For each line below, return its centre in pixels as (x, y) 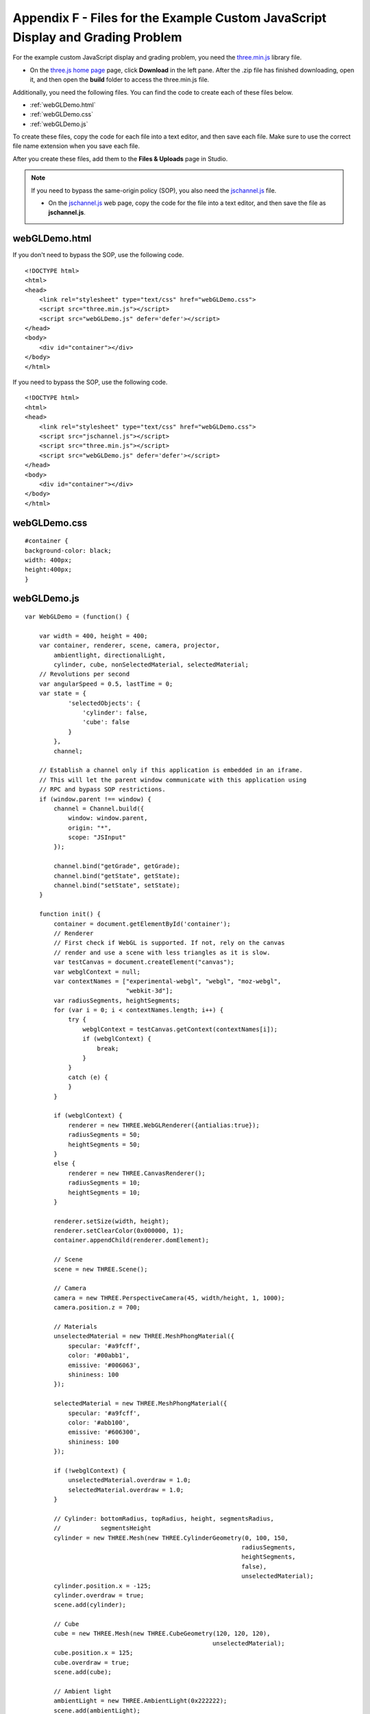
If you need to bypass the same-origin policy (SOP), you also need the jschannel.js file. (154, 190)
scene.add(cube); (83, 1672)
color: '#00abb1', (99, 1355)
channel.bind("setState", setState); (117, 885)
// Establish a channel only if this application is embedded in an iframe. (171, 770)
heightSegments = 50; (104, 1144)
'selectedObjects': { (104, 703)
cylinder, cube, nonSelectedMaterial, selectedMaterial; (151, 665)
